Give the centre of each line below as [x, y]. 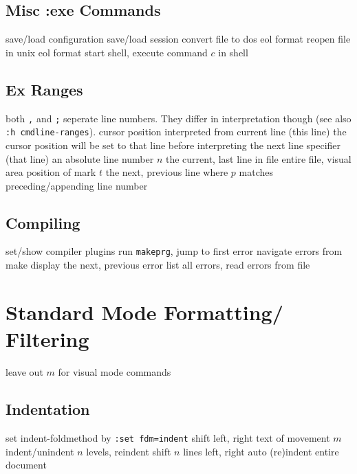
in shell [233, 52]
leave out [24, 372]
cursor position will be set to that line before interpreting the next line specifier [173, 145]
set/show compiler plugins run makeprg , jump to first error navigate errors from [174, 251]
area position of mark [51, 172]
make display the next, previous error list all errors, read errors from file [158, 265]
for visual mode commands [115, 372]
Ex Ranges [44, 89]
